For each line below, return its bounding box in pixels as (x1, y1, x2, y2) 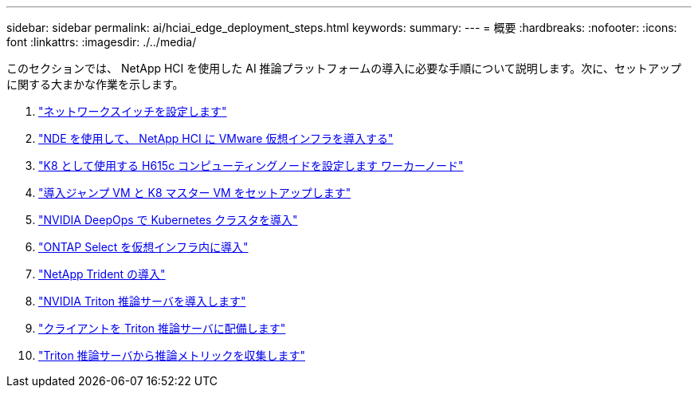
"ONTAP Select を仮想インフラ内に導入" (38, 240, 249, 254)
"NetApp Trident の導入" (38, 267, 166, 281)
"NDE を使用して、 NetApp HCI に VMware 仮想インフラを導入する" (38, 132, 394, 145)
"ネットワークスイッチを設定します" (38, 104, 227, 118)
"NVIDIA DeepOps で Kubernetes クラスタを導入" (38, 213, 298, 227)
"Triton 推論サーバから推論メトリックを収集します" (38, 349, 305, 362)
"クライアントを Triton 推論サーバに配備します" (38, 321, 286, 335)
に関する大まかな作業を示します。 (6, 77, 184, 91)
